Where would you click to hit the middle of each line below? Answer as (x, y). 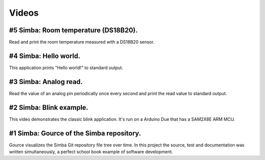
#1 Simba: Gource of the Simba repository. (75, 133)
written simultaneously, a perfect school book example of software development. (91, 152)
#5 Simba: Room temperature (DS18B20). (73, 30)
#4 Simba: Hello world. (45, 56)
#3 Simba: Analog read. (46, 82)
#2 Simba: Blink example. (49, 107)
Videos (24, 13)
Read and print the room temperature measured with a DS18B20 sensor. (82, 42)
